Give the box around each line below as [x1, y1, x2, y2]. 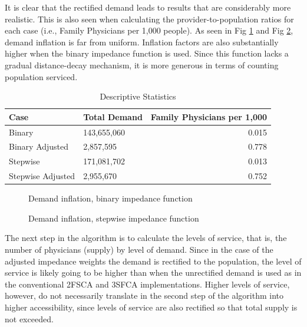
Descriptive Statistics [100, 90, 176, 103]
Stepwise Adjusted [9, 170, 75, 182]
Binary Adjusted [9, 140, 69, 153]
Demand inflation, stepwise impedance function [28, 212, 199, 224]
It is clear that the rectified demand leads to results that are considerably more [5, 1, 291, 13]
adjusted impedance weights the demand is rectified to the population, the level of [5, 255, 302, 267]
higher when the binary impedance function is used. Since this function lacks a [5, 47, 289, 60]
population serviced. [5, 70, 78, 82]
